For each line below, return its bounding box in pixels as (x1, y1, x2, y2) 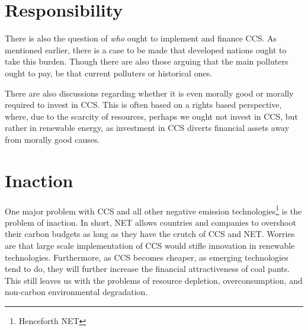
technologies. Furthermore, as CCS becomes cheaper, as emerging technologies (5, 251, 288, 263)
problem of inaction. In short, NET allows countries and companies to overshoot (5, 216, 296, 228)
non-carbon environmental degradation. (5, 286, 148, 298)
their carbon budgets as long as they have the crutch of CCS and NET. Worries (5, 228, 295, 240)
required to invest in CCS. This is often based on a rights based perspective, (5, 98, 282, 111)
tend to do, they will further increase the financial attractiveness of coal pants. (5, 262, 290, 275)
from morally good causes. (5, 133, 100, 145)
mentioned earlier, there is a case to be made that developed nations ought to (5, 43, 287, 56)
